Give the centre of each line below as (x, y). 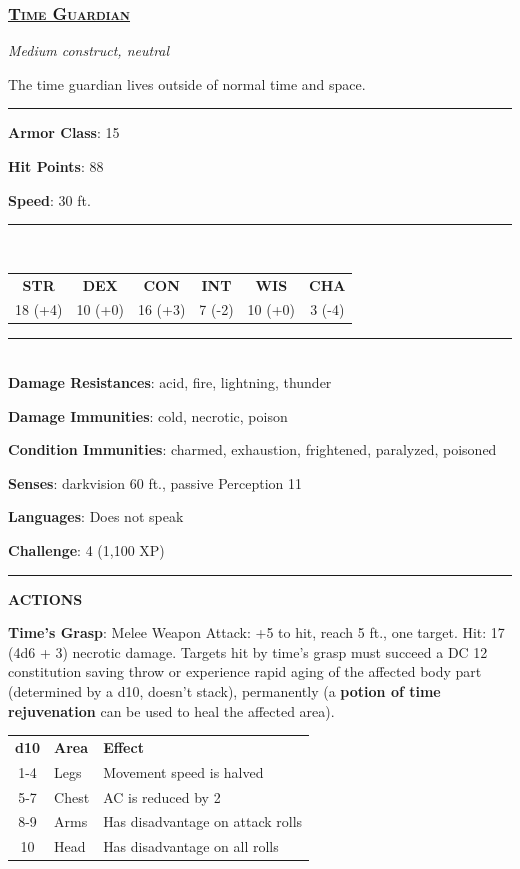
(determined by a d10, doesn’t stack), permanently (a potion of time (224, 691)
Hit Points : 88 (56, 166)
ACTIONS (45, 598)
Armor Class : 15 (64, 132)
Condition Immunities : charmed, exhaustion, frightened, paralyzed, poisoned (252, 449)
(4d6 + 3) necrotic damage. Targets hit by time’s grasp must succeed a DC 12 (248, 651)
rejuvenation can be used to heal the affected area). (171, 710)
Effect (123, 746)
